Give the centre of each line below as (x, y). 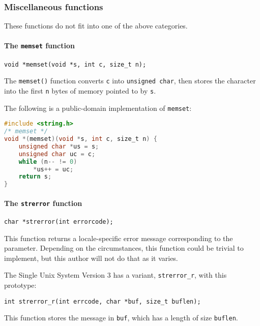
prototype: (20, 285)
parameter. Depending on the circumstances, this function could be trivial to (124, 248)
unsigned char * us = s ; (59, 146)
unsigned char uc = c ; (57, 154)
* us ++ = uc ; (53, 169)
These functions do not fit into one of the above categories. (96, 26)
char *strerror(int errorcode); (59, 222)
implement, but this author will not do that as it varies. (91, 258)
